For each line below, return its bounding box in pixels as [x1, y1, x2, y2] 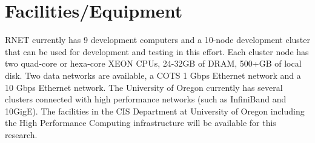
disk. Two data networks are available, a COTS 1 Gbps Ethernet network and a [5, 68, 301, 81]
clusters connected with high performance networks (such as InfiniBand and [5, 93, 287, 105]
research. [5, 128, 38, 141]
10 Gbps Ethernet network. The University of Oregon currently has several [5, 81, 283, 93]
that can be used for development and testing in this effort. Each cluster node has [5, 45, 309, 58]
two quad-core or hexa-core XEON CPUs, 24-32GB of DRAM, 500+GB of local [5, 57, 302, 70]
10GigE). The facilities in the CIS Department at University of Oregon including [5, 104, 305, 117]
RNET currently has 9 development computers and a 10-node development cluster [5, 33, 310, 46]
